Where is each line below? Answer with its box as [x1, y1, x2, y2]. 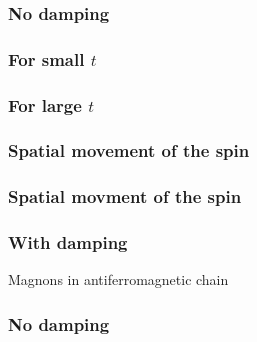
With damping [8, 230, 128, 255]
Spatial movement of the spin [8, 138, 250, 163]
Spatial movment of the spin [8, 184, 242, 209]
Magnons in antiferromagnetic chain [8, 269, 229, 290]
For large [8, 92, 82, 117]
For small [8, 46, 85, 71]
